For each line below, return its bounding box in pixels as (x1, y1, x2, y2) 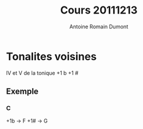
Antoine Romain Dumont (69, 23, 128, 30)
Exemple (6, 87, 39, 97)
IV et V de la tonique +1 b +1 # (6, 69, 79, 77)
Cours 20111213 (60, 4, 138, 17)
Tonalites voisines (6, 49, 97, 63)
